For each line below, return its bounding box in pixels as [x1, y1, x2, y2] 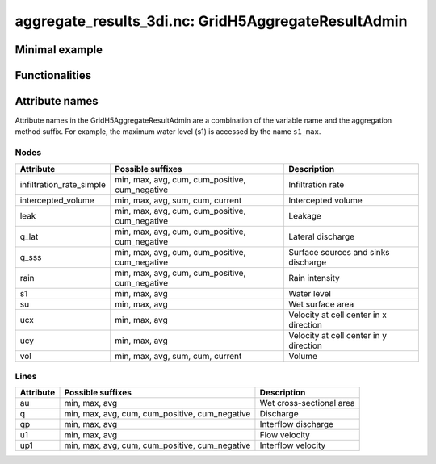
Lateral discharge [287, 231, 355, 242]
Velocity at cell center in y [287, 329, 388, 341]
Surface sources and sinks [287, 246, 390, 257]
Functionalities [15, 69, 92, 82]
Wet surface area [287, 299, 354, 310]
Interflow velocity [259, 440, 326, 451]
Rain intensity [287, 272, 341, 283]
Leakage [287, 210, 322, 221]
